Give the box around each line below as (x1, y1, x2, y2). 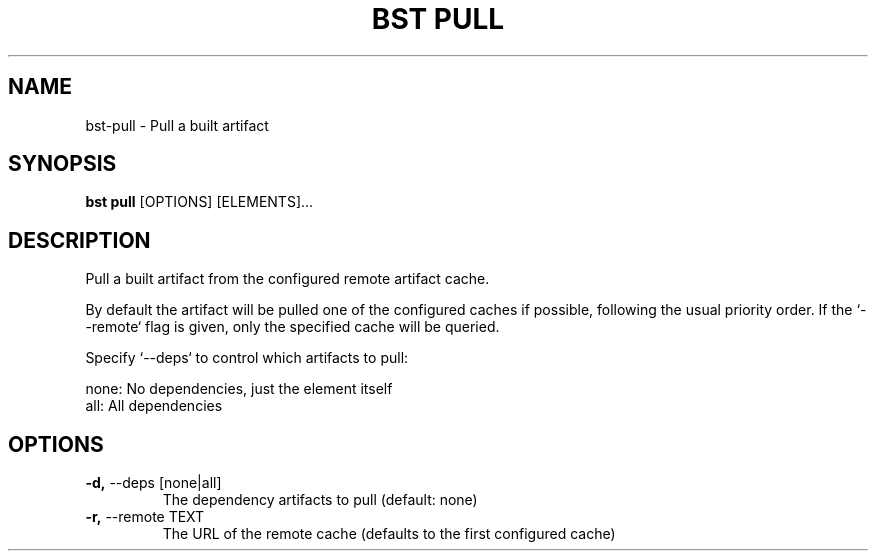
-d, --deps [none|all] (85, 474, 222, 492)
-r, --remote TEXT (85, 508, 205, 526)
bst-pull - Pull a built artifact (85, 116, 269, 134)
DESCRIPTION (8, 227, 151, 253)
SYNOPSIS (8, 151, 117, 177)
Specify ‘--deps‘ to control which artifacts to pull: (85, 349, 409, 367)
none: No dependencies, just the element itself (85, 380, 393, 398)
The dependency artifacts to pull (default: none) (162, 491, 478, 509)
